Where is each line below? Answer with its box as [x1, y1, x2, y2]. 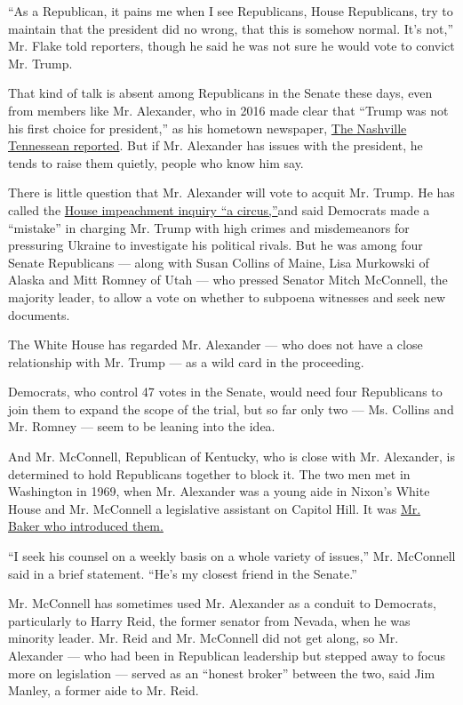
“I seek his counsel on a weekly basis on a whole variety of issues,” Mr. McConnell [8, 547, 456, 565]
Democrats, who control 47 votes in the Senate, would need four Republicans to [8, 382, 443, 401]
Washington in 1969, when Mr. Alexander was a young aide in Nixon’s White [8, 482, 430, 501]
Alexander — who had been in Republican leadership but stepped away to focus [8, 646, 446, 664]
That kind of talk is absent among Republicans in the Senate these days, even [8, 84, 433, 102]
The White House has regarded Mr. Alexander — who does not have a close [8, 335, 423, 354]
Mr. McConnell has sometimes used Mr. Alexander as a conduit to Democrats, [8, 594, 436, 613]
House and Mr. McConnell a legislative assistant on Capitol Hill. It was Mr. [8, 499, 421, 517]
